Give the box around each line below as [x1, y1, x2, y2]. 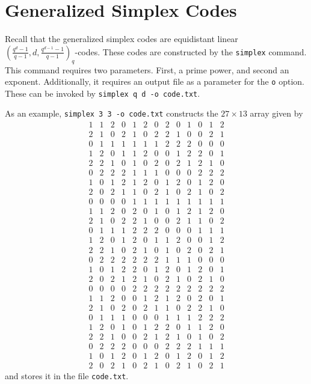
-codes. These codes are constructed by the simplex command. [75, 45, 307, 58]
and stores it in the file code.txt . [5, 369, 129, 382]
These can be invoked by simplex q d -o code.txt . [5, 87, 200, 99]
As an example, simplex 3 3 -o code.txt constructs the [5, 107, 218, 120]
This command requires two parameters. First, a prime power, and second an [5, 63, 289, 76]
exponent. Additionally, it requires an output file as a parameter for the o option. [5, 75, 304, 88]
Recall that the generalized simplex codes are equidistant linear [5, 32, 238, 45]
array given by [250, 107, 303, 120]
